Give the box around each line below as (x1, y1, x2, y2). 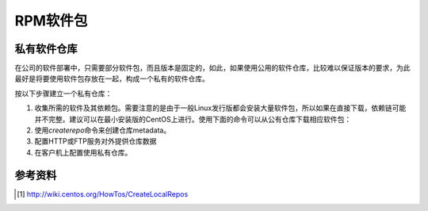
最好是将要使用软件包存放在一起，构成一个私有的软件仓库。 (14, 74, 209, 83)
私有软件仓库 (14, 42, 78, 56)
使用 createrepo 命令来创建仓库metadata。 (34, 125, 171, 135)
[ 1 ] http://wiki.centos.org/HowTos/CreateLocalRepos (17, 189, 189, 198)
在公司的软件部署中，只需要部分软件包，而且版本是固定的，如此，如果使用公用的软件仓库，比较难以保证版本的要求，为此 (14, 63, 411, 73)
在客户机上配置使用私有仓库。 (34, 148, 132, 157)
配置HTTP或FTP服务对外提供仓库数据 (34, 136, 157, 146)
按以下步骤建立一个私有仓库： (14, 88, 113, 98)
